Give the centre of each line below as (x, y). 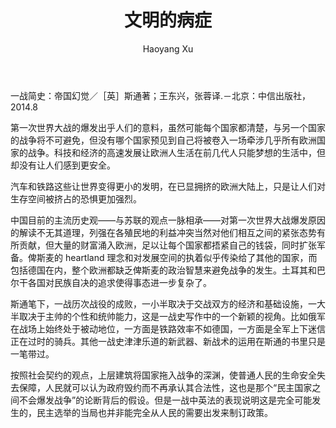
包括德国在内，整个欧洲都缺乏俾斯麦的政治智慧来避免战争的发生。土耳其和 (163, 270)
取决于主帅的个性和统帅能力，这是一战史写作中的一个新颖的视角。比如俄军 (172, 316)
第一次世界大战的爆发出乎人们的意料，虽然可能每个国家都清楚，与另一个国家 (168, 127)
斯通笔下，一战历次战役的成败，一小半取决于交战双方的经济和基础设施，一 (163, 303)
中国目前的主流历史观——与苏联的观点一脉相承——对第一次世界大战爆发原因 (168, 220)
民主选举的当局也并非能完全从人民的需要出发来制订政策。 (154, 412)
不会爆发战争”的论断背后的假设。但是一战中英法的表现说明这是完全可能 (165, 400)
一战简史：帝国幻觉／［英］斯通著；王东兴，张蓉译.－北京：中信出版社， (161, 95)
